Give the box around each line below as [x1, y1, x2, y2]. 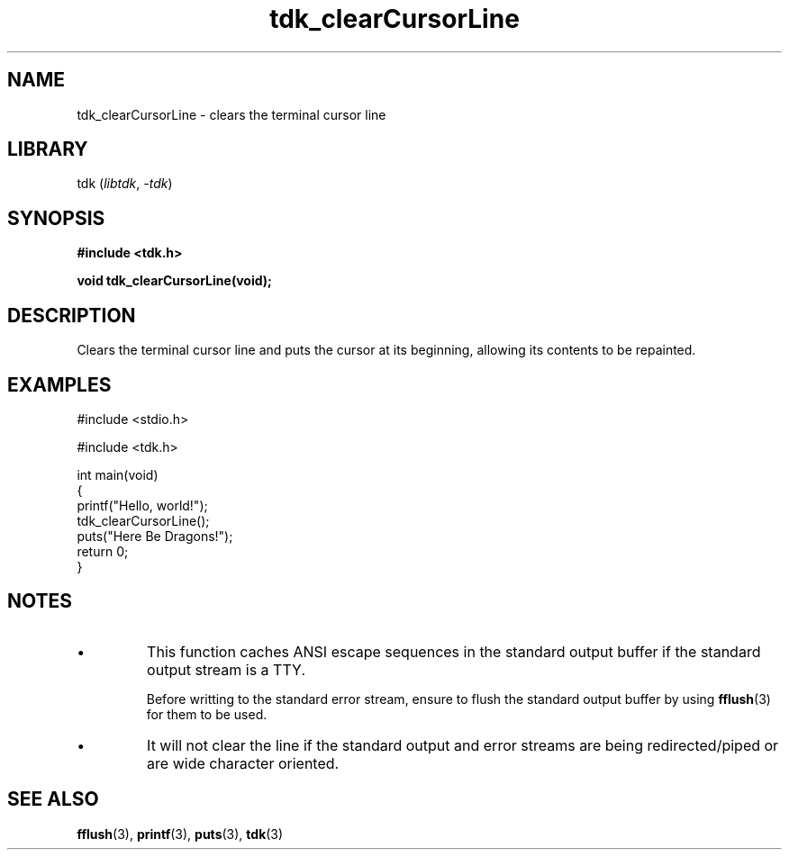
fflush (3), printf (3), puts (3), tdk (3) [77, 825, 284, 842]
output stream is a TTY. [147, 660, 305, 679]
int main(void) [77, 466, 159, 483]
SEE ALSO [7, 788, 99, 811]
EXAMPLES [7, 373, 112, 396]
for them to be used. [146, 706, 268, 722]
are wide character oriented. [147, 753, 340, 772]
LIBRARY [7, 138, 88, 161]
